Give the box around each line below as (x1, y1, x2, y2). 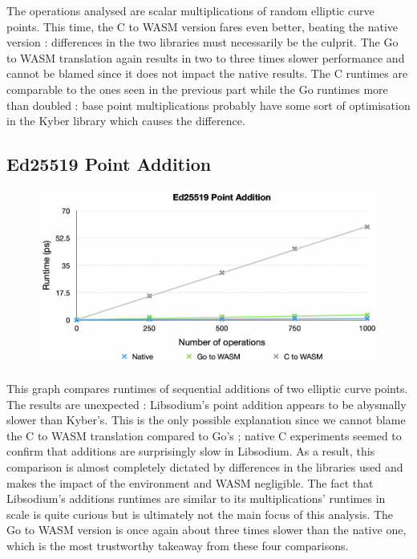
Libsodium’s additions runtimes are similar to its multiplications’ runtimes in (6, 490, 386, 507)
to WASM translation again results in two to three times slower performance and (6, 49, 405, 66)
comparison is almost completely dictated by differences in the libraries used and (6, 458, 403, 475)
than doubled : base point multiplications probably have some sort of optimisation (6, 96, 411, 113)
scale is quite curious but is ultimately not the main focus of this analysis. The (6, 505, 394, 522)
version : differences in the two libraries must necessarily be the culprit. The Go (6, 34, 399, 51)
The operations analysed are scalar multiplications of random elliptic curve (6, 2, 374, 18)
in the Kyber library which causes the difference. (6, 112, 245, 129)
